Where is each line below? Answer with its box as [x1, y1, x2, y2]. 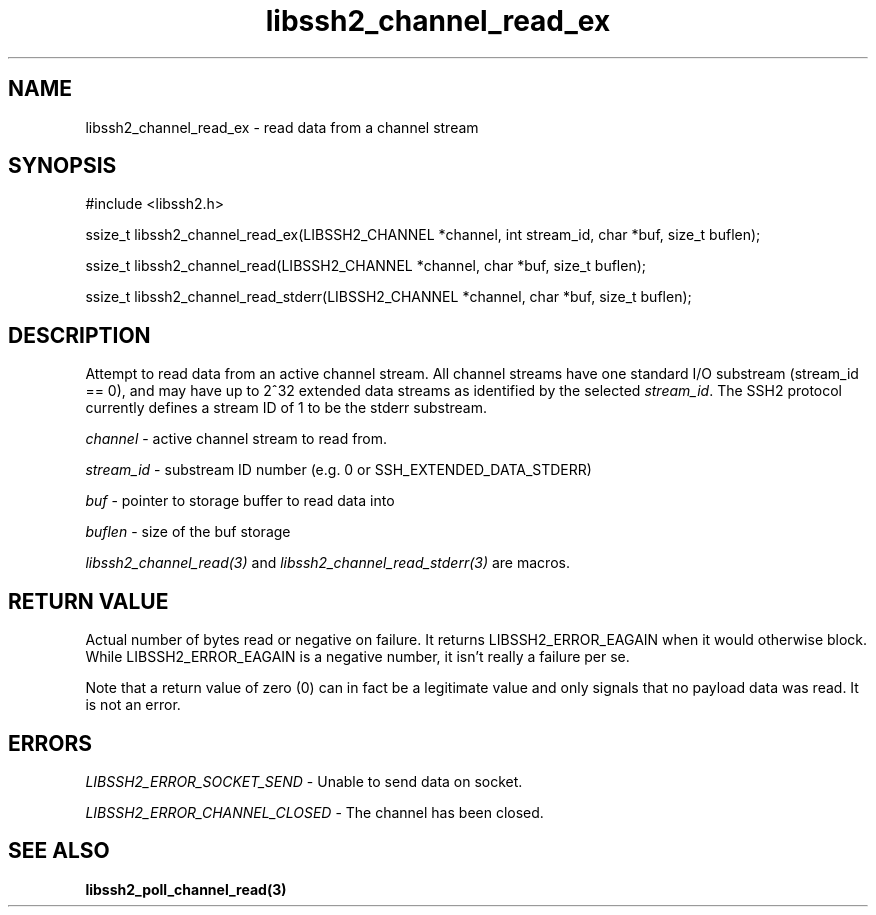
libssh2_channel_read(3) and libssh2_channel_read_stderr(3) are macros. [85, 554, 570, 572]
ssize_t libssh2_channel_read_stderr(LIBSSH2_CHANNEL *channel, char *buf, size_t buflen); [85, 288, 692, 306]
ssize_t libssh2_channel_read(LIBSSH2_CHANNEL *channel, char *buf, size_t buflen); [85, 257, 647, 275]
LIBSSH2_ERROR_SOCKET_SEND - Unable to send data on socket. [85, 772, 523, 790]
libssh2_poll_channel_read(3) [85, 880, 287, 898]
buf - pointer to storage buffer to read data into [85, 492, 395, 510]
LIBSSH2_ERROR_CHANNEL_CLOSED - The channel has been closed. [85, 803, 544, 821]
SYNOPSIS [8, 153, 117, 179]
